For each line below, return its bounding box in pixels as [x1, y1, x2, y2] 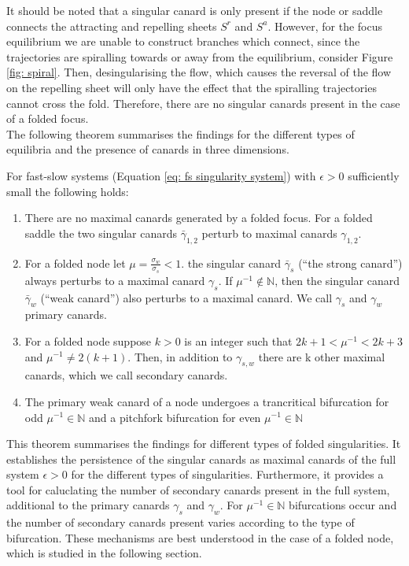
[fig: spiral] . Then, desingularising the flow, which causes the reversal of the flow [6, 64, 392, 80]
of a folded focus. [6, 110, 89, 127]
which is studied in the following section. [6, 545, 202, 561]
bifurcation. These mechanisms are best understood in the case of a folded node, [6, 529, 394, 546]
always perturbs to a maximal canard [24, 272, 205, 288]
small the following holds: [6, 183, 129, 199]
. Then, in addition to [127, 348, 233, 364]
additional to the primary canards [6, 497, 170, 513]
